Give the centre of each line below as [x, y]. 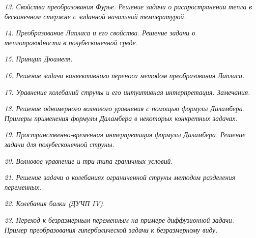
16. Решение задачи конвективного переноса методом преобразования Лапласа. [125, 75]
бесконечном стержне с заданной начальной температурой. [95, 16]
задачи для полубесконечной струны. [59, 144]
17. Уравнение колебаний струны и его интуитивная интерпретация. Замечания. [127, 92]
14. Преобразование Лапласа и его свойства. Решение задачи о [100, 33]
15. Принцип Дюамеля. [39, 59]
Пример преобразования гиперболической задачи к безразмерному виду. [111, 229]
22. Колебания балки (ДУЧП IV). [55, 203]
